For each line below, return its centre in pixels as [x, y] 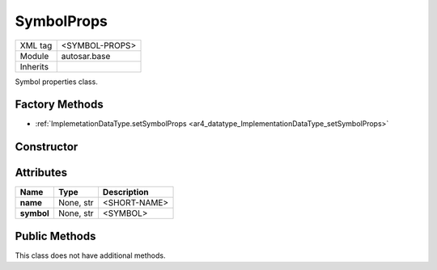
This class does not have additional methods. [90, 255]
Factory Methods [59, 105]
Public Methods [55, 236]
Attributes [41, 173]
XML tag [36, 45]
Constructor [47, 147]
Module [34, 56]
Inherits [34, 66]
